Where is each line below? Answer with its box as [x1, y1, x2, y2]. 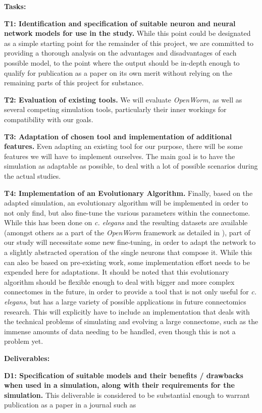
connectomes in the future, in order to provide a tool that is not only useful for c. [4, 286, 257, 297]
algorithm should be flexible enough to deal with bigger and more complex [4, 276, 235, 287]
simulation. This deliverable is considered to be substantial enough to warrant [4, 389, 250, 400]
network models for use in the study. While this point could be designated [4, 28, 251, 38]
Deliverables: [4, 353, 50, 363]
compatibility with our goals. [4, 114, 93, 124]
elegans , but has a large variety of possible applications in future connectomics [4, 296, 246, 307]
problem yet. [4, 336, 43, 346]
